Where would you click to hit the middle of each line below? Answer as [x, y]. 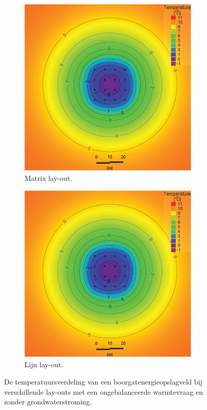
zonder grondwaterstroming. [48, 402]
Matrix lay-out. [48, 178]
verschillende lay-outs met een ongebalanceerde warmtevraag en [103, 391]
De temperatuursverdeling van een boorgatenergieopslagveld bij [103, 382]
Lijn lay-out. [44, 364]
